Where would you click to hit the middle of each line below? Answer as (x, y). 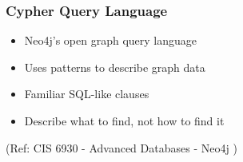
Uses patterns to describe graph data (115, 67)
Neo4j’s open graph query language (111, 40)
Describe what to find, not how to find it (124, 121)
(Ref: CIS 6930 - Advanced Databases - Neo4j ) (121, 147)
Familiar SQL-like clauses (87, 94)
